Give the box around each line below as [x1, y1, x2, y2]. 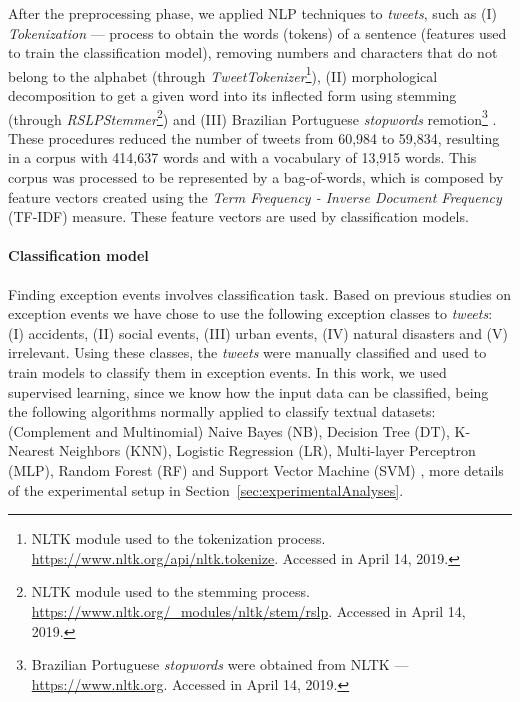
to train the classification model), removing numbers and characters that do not [8, 42, 498, 63]
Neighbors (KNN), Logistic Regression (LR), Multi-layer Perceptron [59, 440, 476, 461]
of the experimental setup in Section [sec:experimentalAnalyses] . [8, 479, 404, 500]
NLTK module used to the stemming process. [31, 581, 310, 602]
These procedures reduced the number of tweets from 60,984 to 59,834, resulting [8, 127, 500, 148]
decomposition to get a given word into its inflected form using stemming [8, 85, 457, 106]
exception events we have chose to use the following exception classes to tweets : [8, 303, 493, 324]
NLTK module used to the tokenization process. [31, 528, 326, 549]
